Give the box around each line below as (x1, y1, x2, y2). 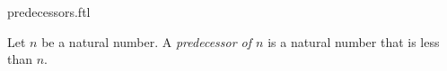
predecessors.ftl (7, 3, 91, 20)
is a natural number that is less (267, 32, 440, 51)
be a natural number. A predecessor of (41, 32, 252, 51)
